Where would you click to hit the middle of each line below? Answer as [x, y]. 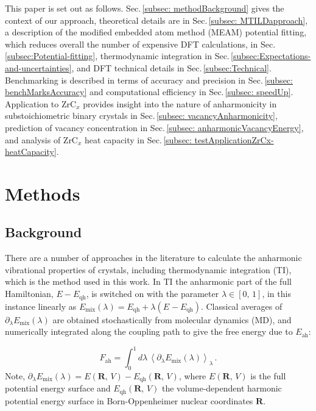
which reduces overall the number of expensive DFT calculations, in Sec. [140, 44]
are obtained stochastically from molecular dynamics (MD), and [172, 319]
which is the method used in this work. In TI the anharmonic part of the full [148, 281]
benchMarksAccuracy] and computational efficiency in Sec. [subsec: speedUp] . [149, 92]
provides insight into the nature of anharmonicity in [180, 103]
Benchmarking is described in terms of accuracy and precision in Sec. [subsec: [149, 80]
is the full [268, 376]
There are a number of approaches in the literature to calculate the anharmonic [153, 258]
